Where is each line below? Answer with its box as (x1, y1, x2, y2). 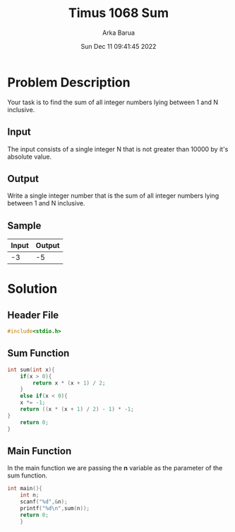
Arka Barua (102, 28, 135, 37)
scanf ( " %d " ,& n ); (20, 498, 68, 506)
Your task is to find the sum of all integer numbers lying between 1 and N (7, 98, 219, 106)
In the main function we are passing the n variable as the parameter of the (7, 464, 223, 472)
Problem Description (7, 74, 131, 90)
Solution (7, 281, 58, 297)
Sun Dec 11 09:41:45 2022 (80, 42, 157, 50)
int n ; (20, 492, 40, 499)
